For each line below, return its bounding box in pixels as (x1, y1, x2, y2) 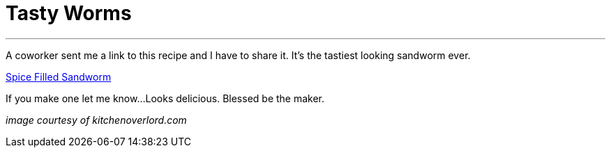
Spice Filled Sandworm (6, 70, 112, 83)
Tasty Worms (6, 1, 132, 25)
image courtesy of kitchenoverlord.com (6, 113, 187, 126)
